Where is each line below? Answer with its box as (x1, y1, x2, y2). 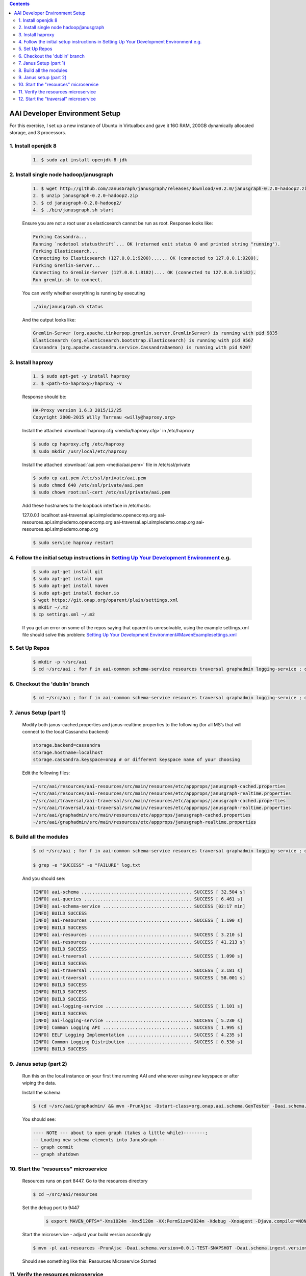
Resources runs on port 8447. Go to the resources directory (22, 1178, 148, 1184)
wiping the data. (22, 1080, 56, 1086)
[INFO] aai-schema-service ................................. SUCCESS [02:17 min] (33, 903, 246, 909)
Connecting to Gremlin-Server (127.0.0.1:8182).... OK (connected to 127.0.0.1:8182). (33, 269, 257, 276)
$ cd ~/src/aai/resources (33, 1192, 98, 1197)
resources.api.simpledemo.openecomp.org (22, 519, 113, 525)
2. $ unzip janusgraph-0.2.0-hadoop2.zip (33, 193, 138, 199)
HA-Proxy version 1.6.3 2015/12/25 (33, 407, 122, 413)
